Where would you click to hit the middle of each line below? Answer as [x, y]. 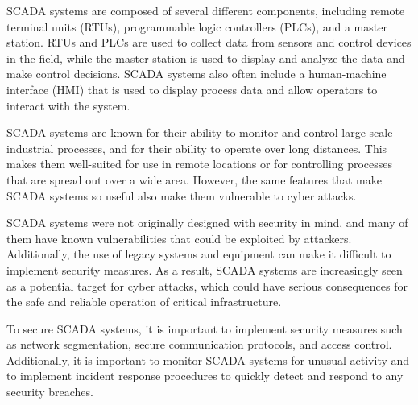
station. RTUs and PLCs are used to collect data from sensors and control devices [209, 42]
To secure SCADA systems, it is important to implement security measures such [205, 328]
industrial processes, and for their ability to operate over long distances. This [197, 148]
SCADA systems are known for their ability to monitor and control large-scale [200, 132]
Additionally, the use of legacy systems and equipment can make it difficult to [199, 254]
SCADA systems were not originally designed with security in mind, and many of [207, 223]
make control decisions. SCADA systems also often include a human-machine [197, 74]
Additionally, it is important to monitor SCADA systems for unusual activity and [208, 360]
